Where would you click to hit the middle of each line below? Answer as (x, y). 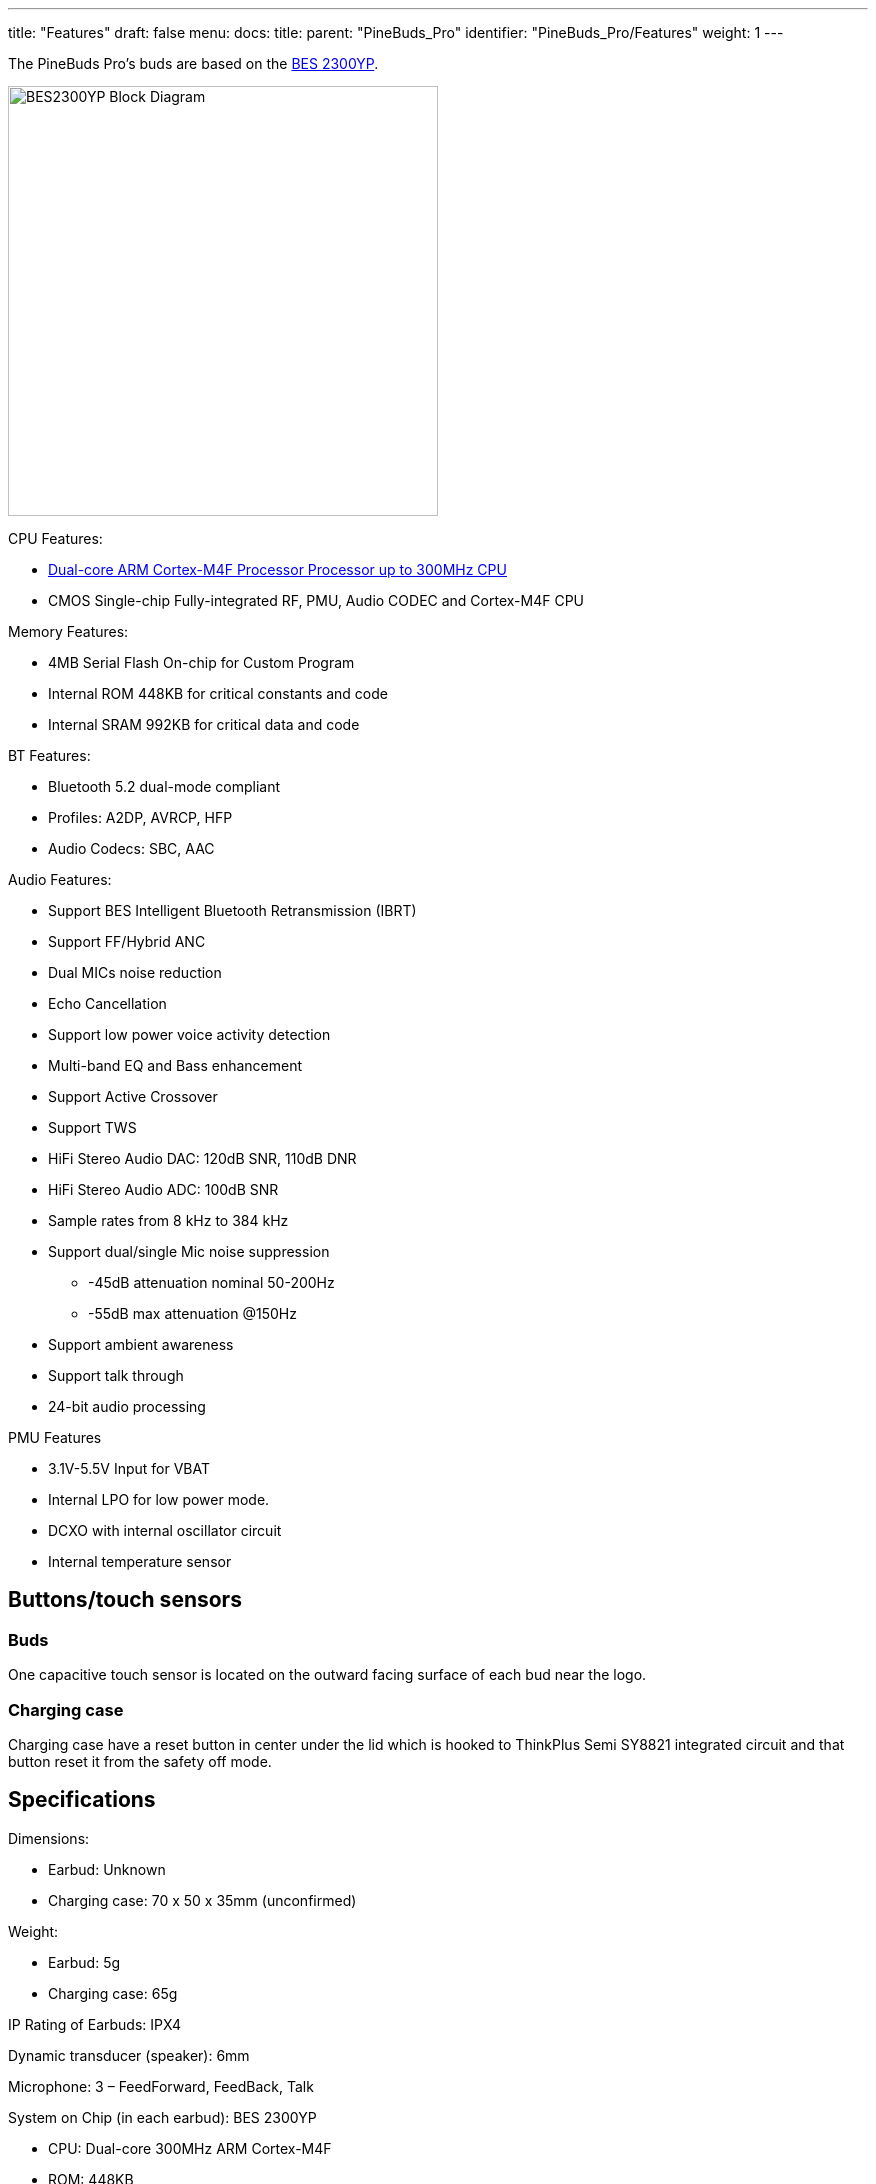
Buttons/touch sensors (125, 1600)
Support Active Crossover (133, 1096)
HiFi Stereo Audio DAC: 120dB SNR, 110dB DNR (202, 1158)
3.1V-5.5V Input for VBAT (129, 1468)
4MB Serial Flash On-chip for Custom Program (201, 662)
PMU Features (55, 1437)
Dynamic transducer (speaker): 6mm (129, 2055)
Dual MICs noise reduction (135, 972)
